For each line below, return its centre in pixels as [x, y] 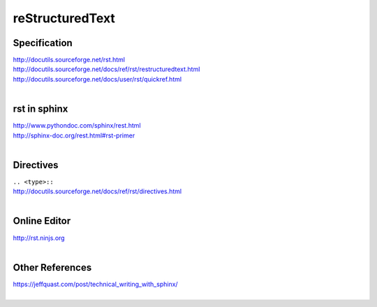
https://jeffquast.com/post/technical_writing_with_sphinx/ [95, 284]
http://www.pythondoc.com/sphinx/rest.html [77, 126]
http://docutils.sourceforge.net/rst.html [69, 60]
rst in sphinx [40, 109]
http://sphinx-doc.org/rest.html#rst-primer [74, 135]
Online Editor [42, 221]
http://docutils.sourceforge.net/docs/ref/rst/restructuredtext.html [106, 69]
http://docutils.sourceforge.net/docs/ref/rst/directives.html [97, 191]
